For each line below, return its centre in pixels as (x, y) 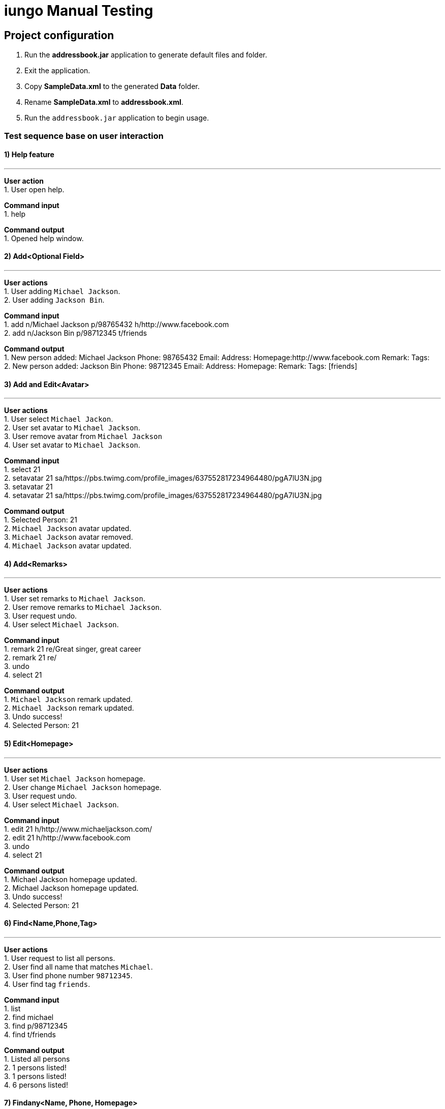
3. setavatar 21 (28, 487)
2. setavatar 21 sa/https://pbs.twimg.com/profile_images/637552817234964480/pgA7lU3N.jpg (163, 478)
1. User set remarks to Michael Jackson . (75, 599)
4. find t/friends (30, 1034)
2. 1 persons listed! (35, 1067)
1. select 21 (22, 470)
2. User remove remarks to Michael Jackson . (83, 607)
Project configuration (59, 35)
